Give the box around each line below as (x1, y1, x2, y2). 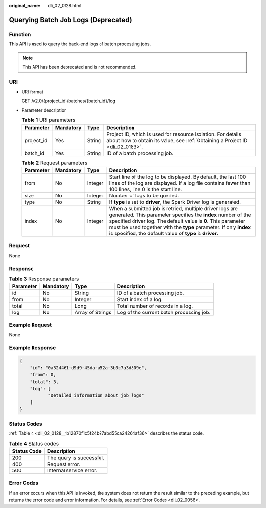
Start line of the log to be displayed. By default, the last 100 (109, 173, 246, 180)
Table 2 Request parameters (21, 159, 88, 166)
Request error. (47, 461, 81, 468)
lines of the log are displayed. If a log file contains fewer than (109, 180, 251, 186)
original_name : (9, 3, 41, 8)
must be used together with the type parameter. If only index (109, 224, 251, 231)
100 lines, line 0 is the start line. (109, 186, 182, 193)
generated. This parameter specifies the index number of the (109, 211, 251, 218)
